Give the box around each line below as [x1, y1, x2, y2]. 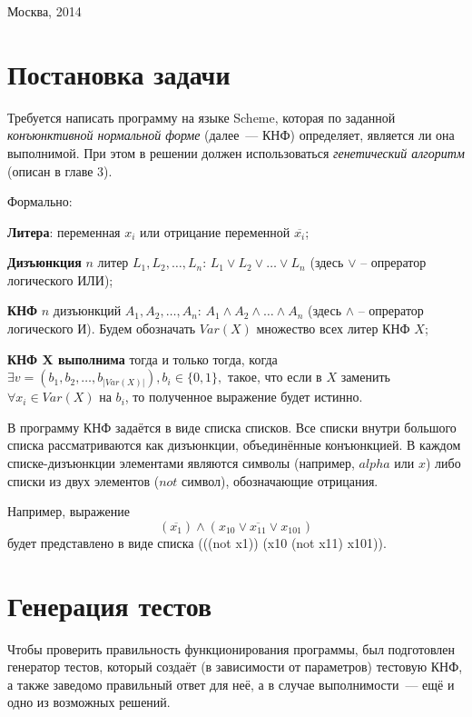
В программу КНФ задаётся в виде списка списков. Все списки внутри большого [7, 417, 457, 436]
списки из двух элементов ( [7, 471, 160, 490]
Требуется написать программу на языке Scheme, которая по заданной [7, 107, 396, 126]
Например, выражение [7, 502, 130, 521]
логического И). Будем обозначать [7, 319, 196, 338]
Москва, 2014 [7, 2, 82, 20]
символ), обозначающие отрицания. [182, 471, 379, 490]
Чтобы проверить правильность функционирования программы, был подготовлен [7, 639, 456, 658]
